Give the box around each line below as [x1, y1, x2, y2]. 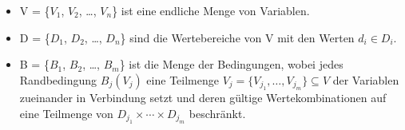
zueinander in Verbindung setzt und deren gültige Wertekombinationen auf [19, 89, 387, 106]
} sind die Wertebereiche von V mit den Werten [120, 29, 355, 45]
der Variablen [332, 71, 399, 88]
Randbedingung [19, 71, 97, 88]
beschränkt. [189, 104, 246, 121]
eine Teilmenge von [19, 104, 113, 121]
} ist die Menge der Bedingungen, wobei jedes [119, 56, 343, 73]
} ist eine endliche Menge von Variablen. [112, 2, 310, 18]
